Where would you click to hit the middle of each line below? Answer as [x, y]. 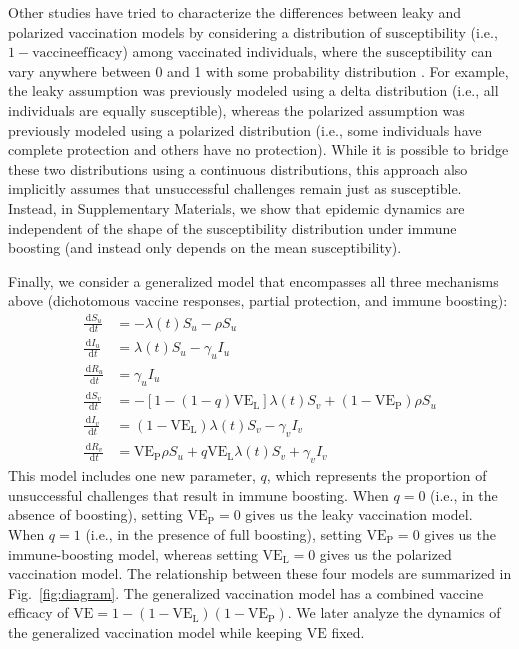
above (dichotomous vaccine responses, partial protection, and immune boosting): [258, 300]
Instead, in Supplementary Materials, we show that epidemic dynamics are [236, 207]
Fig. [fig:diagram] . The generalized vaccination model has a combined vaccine [246, 592]
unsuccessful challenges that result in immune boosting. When [198, 494]
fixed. [348, 632]
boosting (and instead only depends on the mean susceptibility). [205, 247]
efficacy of [38, 612]
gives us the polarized [385, 553]
